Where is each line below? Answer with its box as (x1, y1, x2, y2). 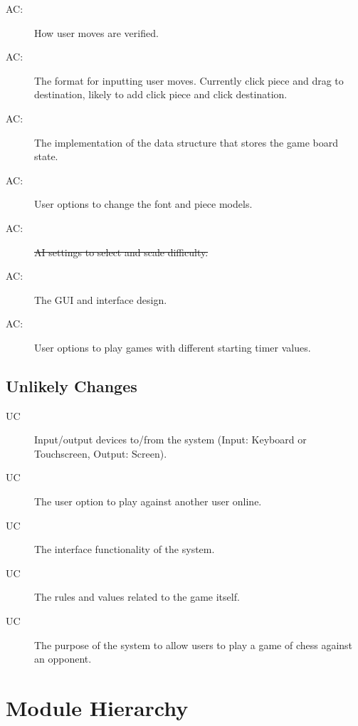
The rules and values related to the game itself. (34, 589, 240, 604)
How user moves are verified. (34, 25, 159, 40)
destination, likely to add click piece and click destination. (34, 87, 288, 102)
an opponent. (34, 651, 92, 666)
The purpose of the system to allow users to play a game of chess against (34, 637, 353, 652)
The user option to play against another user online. (34, 494, 262, 509)
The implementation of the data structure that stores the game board (34, 135, 338, 149)
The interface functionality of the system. (34, 542, 215, 557)
